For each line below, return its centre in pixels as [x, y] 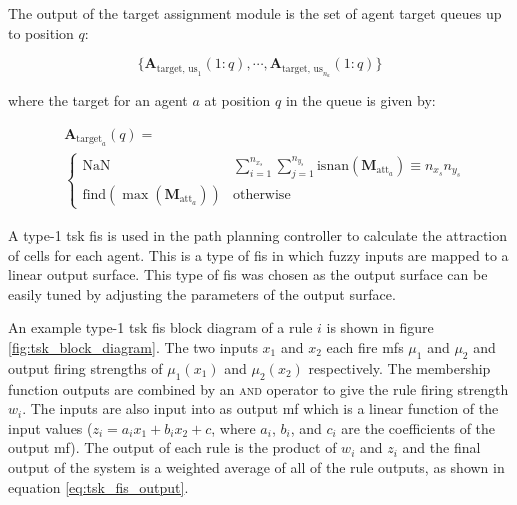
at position [237, 100]
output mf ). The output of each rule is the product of [172, 447]
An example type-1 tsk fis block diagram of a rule [160, 327]
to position [41, 32]
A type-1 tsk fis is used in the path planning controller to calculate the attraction [258, 234]
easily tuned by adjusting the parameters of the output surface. [202, 293]
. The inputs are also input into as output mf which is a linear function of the [260, 408]
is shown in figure [380, 327]
